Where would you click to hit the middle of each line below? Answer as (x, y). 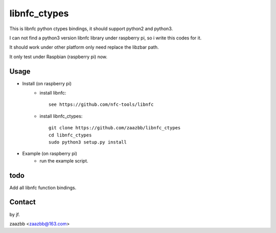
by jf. (15, 214)
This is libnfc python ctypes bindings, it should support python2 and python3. (91, 29)
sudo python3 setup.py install (88, 142)
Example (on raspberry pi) (50, 154)
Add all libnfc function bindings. (43, 188)
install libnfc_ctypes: (61, 116)
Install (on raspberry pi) (47, 83)
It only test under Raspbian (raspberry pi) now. (58, 57)
